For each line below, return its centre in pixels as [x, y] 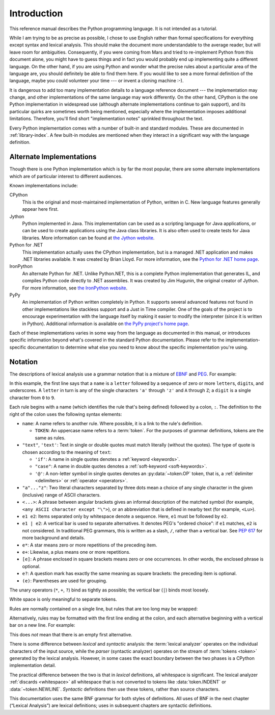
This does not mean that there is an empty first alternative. [71, 634]
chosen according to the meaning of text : [67, 452]
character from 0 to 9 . [32, 398]
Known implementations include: [44, 186]
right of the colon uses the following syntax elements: [66, 414]
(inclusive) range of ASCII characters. [62, 495]
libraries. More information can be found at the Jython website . [88, 238]
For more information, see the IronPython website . [75, 288]
